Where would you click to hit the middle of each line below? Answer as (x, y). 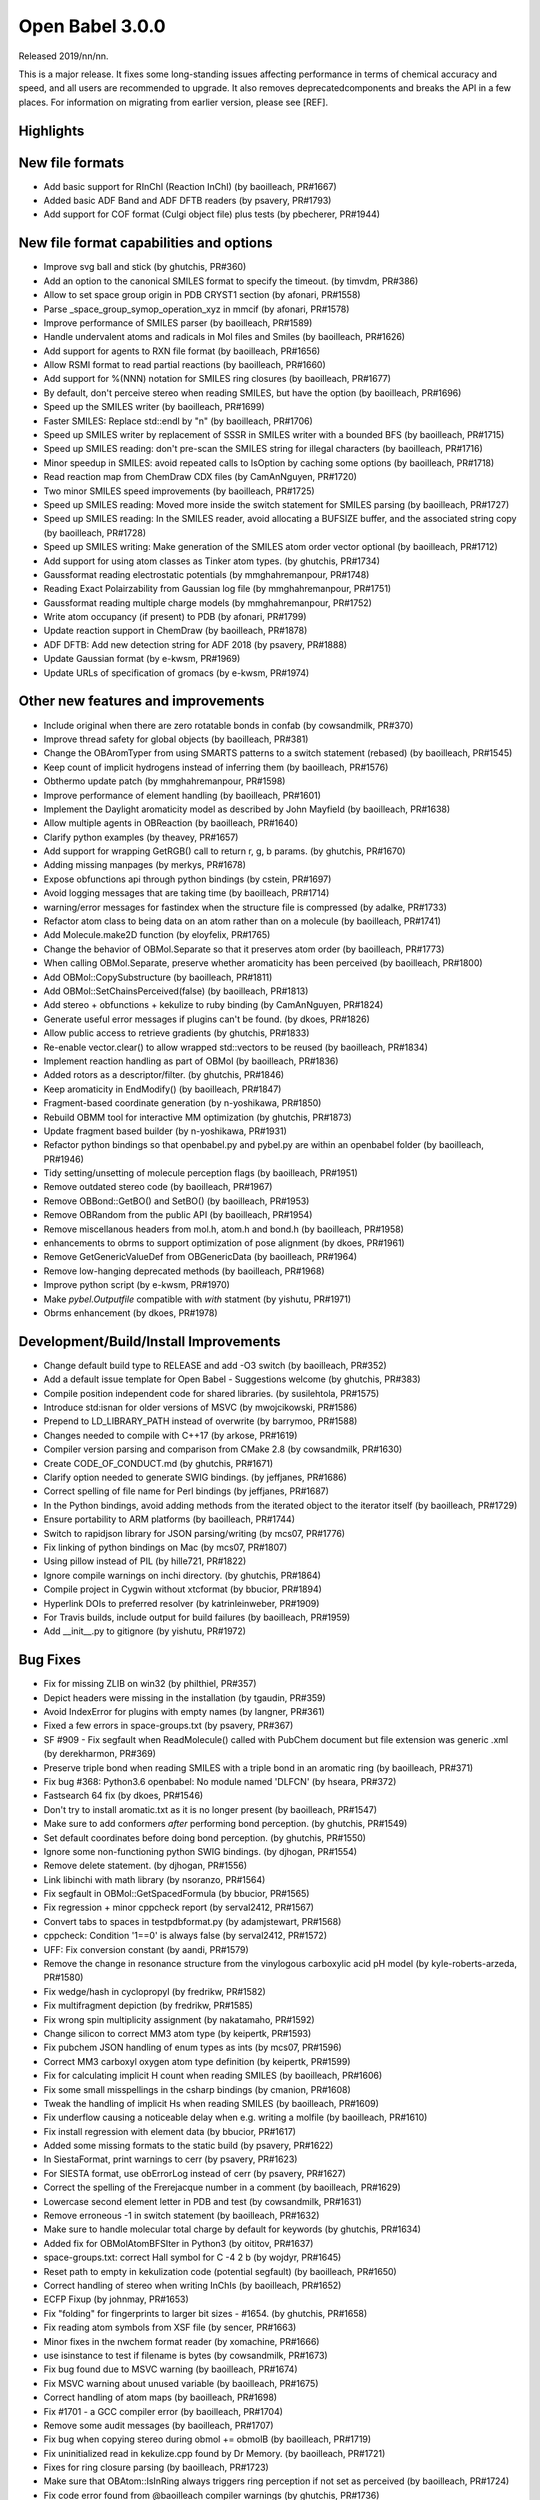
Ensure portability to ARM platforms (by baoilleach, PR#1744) (169, 1519)
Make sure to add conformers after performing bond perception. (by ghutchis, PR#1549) (225, 1824)
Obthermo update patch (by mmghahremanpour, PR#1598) (164, 781)
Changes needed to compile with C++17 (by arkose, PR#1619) (170, 1435)
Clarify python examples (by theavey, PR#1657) (141, 837)
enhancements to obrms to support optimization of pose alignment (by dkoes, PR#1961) (224, 1243)
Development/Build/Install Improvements (149, 1341)
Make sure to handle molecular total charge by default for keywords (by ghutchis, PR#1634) (232, 2229)
